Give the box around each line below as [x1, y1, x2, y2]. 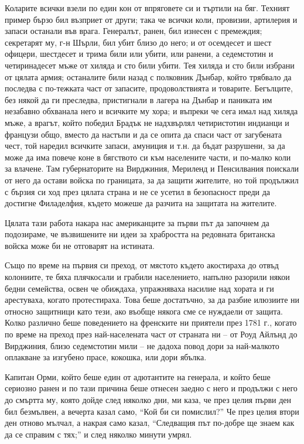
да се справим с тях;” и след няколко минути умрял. [5, 428, 192, 440]
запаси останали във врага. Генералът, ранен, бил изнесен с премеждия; [5, 25, 262, 37]
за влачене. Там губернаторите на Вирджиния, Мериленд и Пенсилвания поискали [5, 162, 299, 175]
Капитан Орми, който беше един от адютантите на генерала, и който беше [5, 370, 271, 382]
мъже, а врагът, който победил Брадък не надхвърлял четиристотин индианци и [5, 116, 289, 128]
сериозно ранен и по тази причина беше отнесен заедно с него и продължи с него [5, 382, 298, 394]
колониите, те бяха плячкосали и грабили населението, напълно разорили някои [5, 271, 290, 283]
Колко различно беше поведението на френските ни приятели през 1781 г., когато [5, 316, 297, 329]
